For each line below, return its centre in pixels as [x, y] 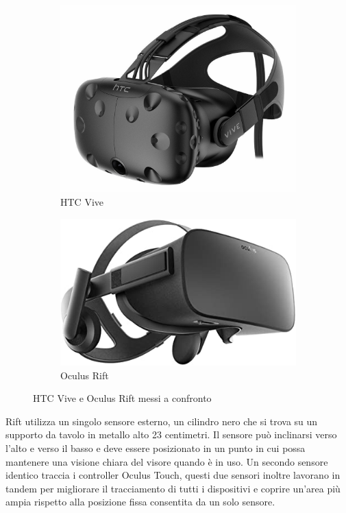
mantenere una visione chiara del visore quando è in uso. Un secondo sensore [167, 461]
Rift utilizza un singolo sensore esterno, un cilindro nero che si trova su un [162, 421]
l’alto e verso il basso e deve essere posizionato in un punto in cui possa [156, 448]
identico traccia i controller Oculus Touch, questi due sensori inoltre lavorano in [173, 475]
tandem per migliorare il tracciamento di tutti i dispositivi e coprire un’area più [173, 488]
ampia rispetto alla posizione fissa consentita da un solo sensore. [140, 502]
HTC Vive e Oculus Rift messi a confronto [122, 398]
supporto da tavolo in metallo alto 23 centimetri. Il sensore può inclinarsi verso [171, 434]
